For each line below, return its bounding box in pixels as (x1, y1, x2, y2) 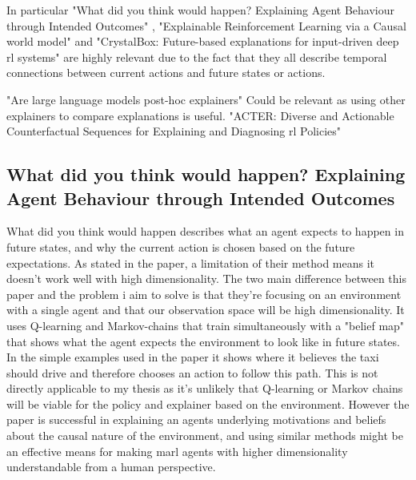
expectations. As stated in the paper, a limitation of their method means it (6, 254, 375, 271)
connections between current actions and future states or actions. (6, 64, 326, 81)
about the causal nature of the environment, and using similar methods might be (6, 427, 403, 444)
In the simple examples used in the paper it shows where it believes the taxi (6, 349, 379, 365)
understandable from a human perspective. (6, 458, 216, 475)
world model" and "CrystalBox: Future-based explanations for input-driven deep (6, 33, 399, 50)
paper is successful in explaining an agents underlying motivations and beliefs (6, 411, 386, 428)
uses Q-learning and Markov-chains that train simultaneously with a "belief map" (6, 317, 405, 333)
